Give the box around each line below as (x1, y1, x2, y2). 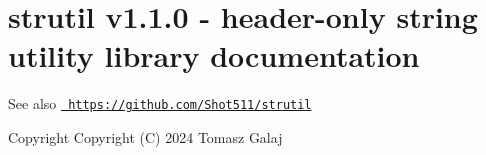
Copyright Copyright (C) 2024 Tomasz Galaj (8, 126, 283, 147)
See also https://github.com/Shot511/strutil (8, 93, 312, 114)
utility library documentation (8, 35, 420, 76)
